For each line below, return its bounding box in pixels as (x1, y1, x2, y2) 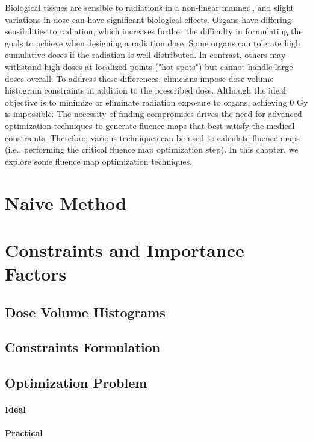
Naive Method (5, 190, 126, 215)
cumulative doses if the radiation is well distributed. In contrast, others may (5, 48, 286, 61)
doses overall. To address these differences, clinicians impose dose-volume (5, 72, 274, 84)
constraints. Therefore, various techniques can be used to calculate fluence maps (5, 131, 300, 144)
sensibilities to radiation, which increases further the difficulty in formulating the (5, 25, 303, 37)
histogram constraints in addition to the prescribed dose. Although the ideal (5, 84, 286, 97)
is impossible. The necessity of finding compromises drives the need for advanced (5, 107, 302, 120)
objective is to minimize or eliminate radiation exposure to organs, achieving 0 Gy (5, 95, 308, 108)
